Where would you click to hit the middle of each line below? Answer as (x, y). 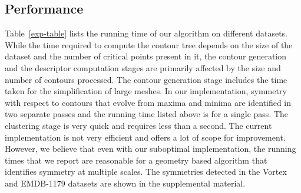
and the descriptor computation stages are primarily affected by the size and (143, 67)
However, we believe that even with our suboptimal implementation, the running (150, 149)
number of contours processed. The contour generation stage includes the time (146, 79)
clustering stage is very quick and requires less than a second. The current (138, 125)
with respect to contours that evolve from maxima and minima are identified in (148, 102)
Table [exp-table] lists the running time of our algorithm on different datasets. (146, 33)
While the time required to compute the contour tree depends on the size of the (149, 44)
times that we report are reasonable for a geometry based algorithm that (136, 160)
